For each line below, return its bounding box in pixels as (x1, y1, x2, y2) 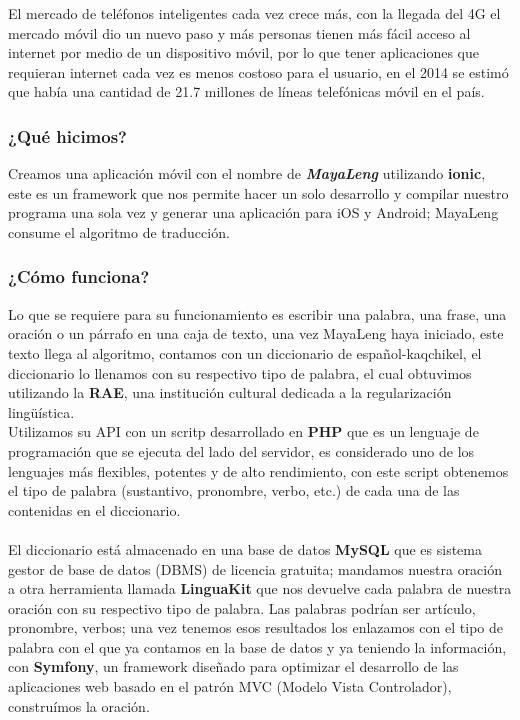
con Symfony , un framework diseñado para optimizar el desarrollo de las (8, 656, 459, 677)
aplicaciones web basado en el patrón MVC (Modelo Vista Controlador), (8, 676, 452, 697)
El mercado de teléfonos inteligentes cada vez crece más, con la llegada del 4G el (8, 3, 501, 23)
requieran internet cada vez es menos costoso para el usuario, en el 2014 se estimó (8, 61, 509, 82)
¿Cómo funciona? (8, 264, 150, 289)
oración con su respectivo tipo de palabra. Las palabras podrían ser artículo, (8, 597, 476, 618)
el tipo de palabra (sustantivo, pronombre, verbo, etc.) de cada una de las (8, 480, 460, 501)
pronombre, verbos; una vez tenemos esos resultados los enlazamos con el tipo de (8, 617, 503, 638)
